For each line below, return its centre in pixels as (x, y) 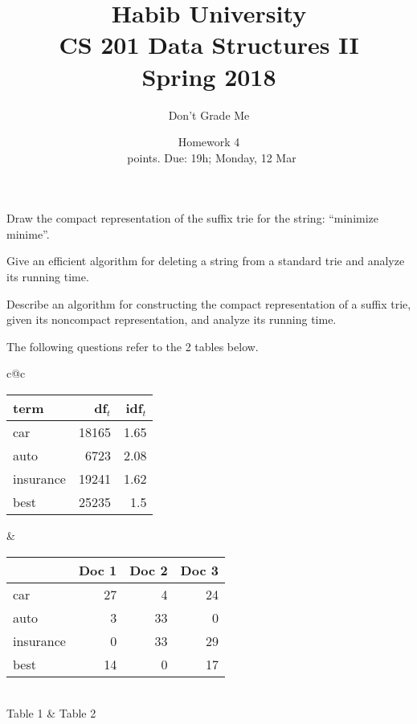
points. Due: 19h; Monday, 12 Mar (212, 157)
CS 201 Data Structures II (209, 45)
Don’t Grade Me (209, 115)
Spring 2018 (209, 76)
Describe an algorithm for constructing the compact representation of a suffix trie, (209, 303)
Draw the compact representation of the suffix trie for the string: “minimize (193, 218)
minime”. (28, 233)
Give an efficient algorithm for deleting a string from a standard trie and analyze (206, 261)
